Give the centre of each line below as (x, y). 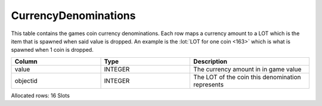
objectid (26, 80)
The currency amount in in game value (247, 69)
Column (26, 61)
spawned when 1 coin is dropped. (52, 50)
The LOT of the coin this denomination (247, 77)
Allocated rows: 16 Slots (40, 95)
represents (208, 85)
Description (210, 61)
